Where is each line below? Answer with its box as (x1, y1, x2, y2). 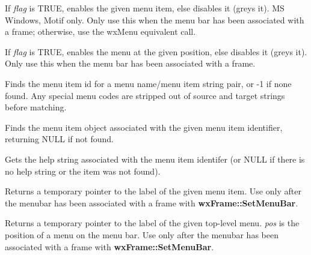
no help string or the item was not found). (5, 164, 161, 177)
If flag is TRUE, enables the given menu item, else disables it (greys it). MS (5, 2, 285, 14)
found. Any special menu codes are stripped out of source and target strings (5, 89, 285, 101)
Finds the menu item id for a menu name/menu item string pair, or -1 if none (5, 77, 292, 89)
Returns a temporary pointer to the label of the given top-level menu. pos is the (5, 217, 300, 229)
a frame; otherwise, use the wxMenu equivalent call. (5, 25, 196, 38)
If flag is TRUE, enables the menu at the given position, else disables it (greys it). (5, 45, 307, 58)
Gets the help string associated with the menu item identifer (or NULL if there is (5, 152, 305, 165)
